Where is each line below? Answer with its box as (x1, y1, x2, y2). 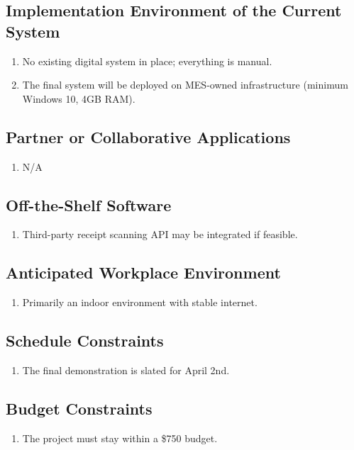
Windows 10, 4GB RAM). (22, 91, 135, 106)
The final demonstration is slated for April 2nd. (22, 362, 230, 377)
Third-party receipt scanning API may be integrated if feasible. (22, 227, 298, 242)
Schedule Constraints (6, 330, 164, 351)
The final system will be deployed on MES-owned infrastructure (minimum (22, 77, 348, 92)
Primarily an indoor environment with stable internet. (22, 295, 258, 310)
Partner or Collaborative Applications (6, 125, 291, 147)
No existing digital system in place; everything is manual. (22, 53, 272, 68)
